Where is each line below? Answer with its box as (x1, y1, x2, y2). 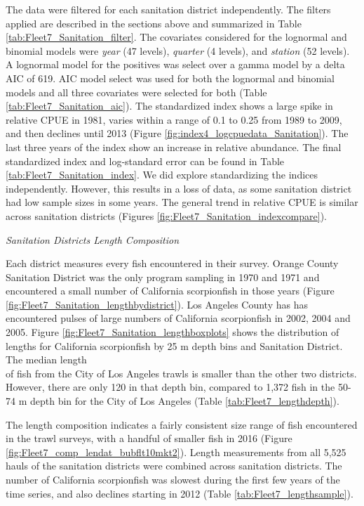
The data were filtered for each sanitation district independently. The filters (6, 2, 331, 16)
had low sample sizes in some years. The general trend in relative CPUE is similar (6, 195, 358, 209)
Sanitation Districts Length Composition (6, 232, 180, 247)
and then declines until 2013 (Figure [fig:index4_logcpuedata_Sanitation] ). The (6, 126, 349, 141)
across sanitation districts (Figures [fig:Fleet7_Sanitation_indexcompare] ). (6, 208, 328, 223)
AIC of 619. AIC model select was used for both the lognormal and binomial (6, 70, 335, 85)
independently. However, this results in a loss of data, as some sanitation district (6, 181, 352, 195)
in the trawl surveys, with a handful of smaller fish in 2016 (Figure (6, 431, 292, 446)
